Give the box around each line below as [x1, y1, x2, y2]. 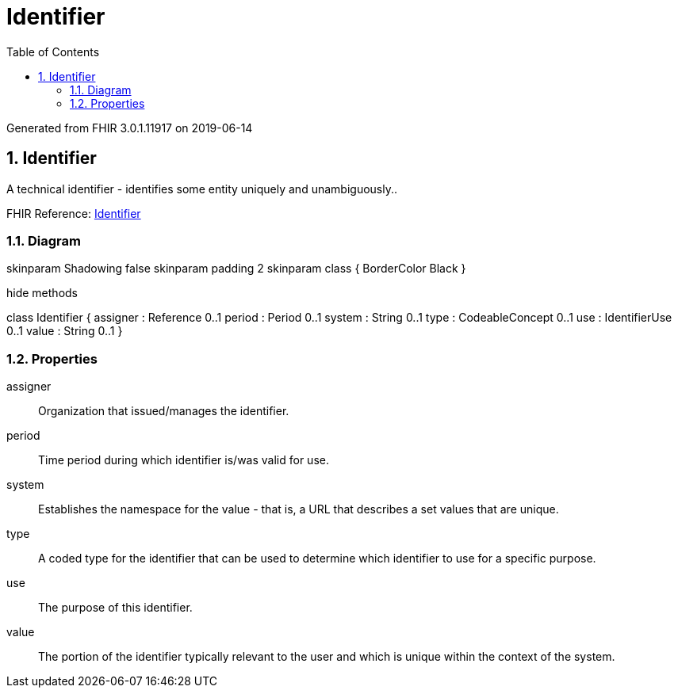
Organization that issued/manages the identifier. [38, 404, 289, 418]
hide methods [6, 286, 78, 300]
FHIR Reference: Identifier [6, 206, 141, 220]
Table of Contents [6, 44, 100, 59]
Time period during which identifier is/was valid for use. [38, 453, 329, 467]
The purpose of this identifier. [38, 601, 193, 615]
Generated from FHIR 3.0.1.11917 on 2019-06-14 [6, 120, 253, 135]
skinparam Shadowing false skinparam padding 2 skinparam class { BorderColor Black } [6, 261, 466, 276]
